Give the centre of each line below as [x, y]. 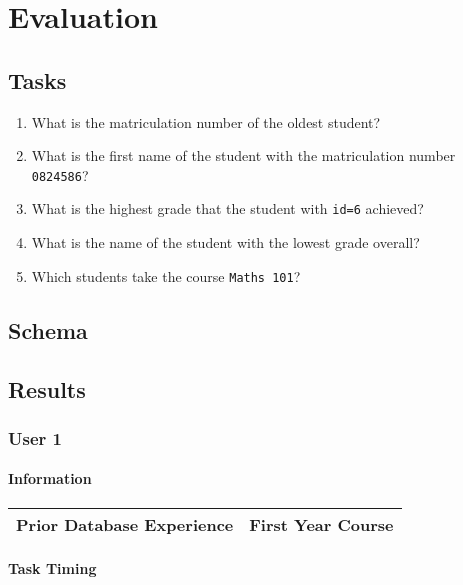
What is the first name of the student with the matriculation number [243, 155]
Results [47, 388]
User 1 [35, 437]
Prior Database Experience [125, 524]
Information [50, 478]
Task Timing [52, 568]
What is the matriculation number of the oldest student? [206, 121]
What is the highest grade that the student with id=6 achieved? [227, 208]
